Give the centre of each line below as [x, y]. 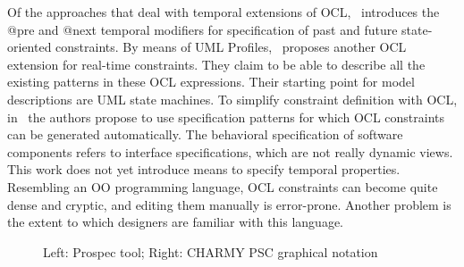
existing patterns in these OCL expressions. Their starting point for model [211, 82]
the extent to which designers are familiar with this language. [176, 222]
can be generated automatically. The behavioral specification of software [205, 134]
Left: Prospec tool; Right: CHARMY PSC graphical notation [211, 251]
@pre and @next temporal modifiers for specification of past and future [202, 29]
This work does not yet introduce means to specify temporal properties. [204, 169]
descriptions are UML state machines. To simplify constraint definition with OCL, [232, 99]
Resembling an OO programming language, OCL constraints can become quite [223, 186]
